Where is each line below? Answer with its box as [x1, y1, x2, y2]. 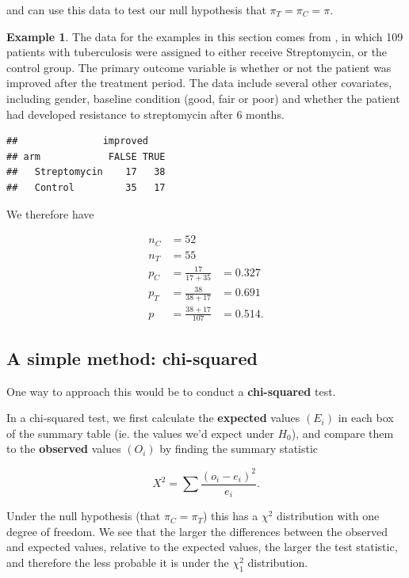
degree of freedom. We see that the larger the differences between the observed [6, 523, 388, 539]
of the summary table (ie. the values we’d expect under [6, 424, 274, 441]
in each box [338, 409, 394, 426]
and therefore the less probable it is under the [6, 553, 229, 570]
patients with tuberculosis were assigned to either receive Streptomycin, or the [6, 44, 388, 60]
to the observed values [6, 440, 121, 457]
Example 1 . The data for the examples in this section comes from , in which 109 [6, 28, 403, 44]
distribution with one [277, 508, 380, 524]
